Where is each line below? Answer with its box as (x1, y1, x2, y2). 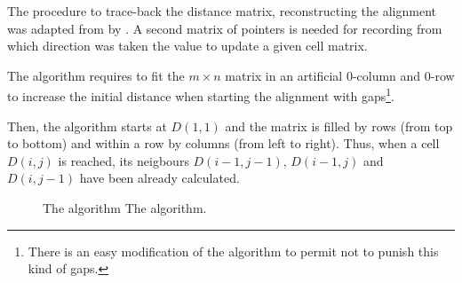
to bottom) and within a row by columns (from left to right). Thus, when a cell (7, 134, 440, 153)
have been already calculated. (79, 169, 240, 187)
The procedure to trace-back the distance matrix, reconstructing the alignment (7, 2, 436, 20)
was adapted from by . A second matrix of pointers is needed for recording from (7, 19, 442, 37)
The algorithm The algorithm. (43, 199, 207, 216)
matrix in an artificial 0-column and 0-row (225, 66, 455, 84)
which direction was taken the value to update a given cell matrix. (7, 36, 368, 55)
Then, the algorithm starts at (7, 116, 167, 135)
